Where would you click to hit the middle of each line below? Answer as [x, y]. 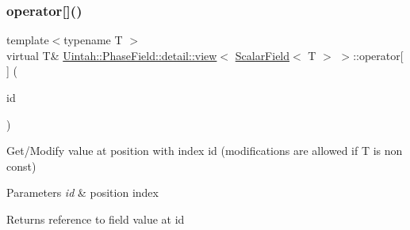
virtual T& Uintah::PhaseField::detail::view [112, 55]
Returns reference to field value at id [96, 219]
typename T [93, 40]
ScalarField [262, 55]
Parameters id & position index [82, 192]
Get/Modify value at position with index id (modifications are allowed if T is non [205, 151]
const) [21, 166]
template [28, 40]
